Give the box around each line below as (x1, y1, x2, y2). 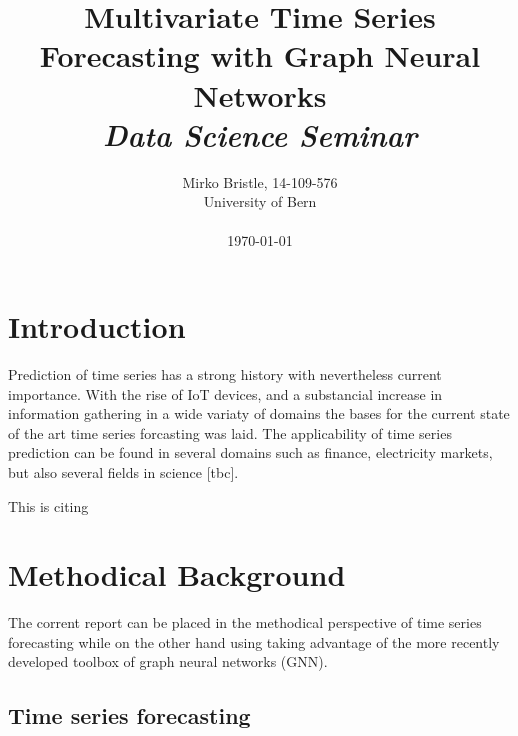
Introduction (8, 306, 186, 347)
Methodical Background (8, 554, 346, 595)
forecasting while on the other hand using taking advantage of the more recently (8, 631, 500, 652)
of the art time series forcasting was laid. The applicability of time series (8, 422, 452, 443)
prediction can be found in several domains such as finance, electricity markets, (8, 442, 493, 463)
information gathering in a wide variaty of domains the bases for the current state (8, 403, 510, 424)
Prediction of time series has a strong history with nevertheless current (8, 364, 442, 384)
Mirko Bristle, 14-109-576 (182, 171, 338, 192)
